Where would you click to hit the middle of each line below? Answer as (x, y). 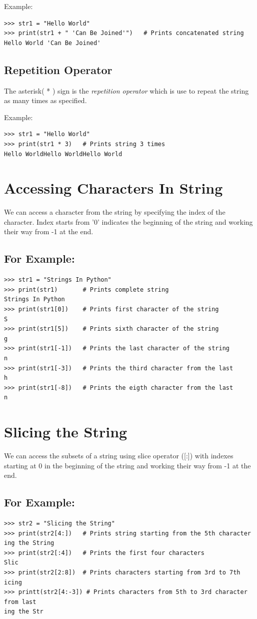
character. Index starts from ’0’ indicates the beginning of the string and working (128, 221)
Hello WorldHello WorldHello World (63, 154)
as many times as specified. (45, 100)
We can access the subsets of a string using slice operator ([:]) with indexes (119, 456)
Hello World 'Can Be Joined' (52, 43)
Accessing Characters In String (113, 188)
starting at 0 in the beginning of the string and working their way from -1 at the (127, 465)
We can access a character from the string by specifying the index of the (115, 212)
